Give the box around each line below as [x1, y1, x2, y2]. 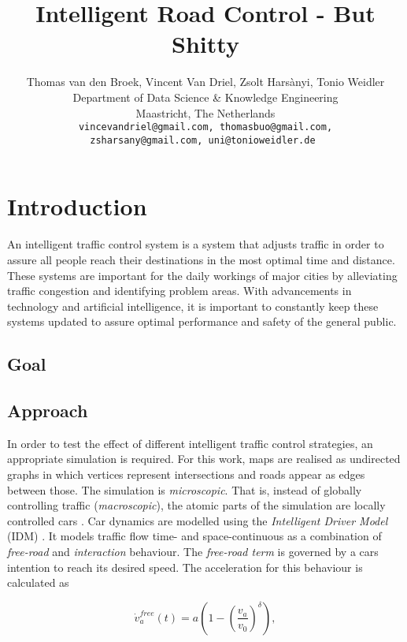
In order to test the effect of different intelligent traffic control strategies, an [7, 435, 373, 451]
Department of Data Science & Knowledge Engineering [72, 88, 339, 105]
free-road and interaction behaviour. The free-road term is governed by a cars [7, 543, 379, 560]
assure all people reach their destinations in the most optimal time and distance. [7, 251, 395, 267]
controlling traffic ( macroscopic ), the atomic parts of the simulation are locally [7, 497, 386, 513]
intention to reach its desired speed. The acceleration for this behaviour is [7, 558, 363, 575]
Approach [7, 398, 88, 423]
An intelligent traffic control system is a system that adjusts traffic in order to [7, 236, 384, 252]
